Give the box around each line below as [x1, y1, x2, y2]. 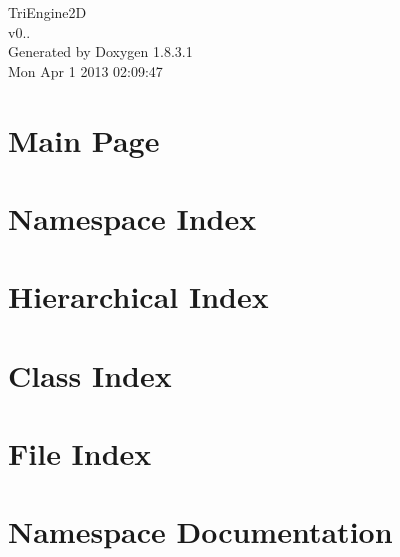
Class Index [8, 354, 172, 395]
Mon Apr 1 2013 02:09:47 [8, 60, 163, 81]
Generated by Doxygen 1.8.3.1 [8, 41, 193, 62]
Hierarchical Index [8, 276, 269, 317]
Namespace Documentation [8, 511, 393, 552]
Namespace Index [8, 197, 257, 238]
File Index [8, 433, 152, 474]
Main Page [8, 119, 160, 160]
